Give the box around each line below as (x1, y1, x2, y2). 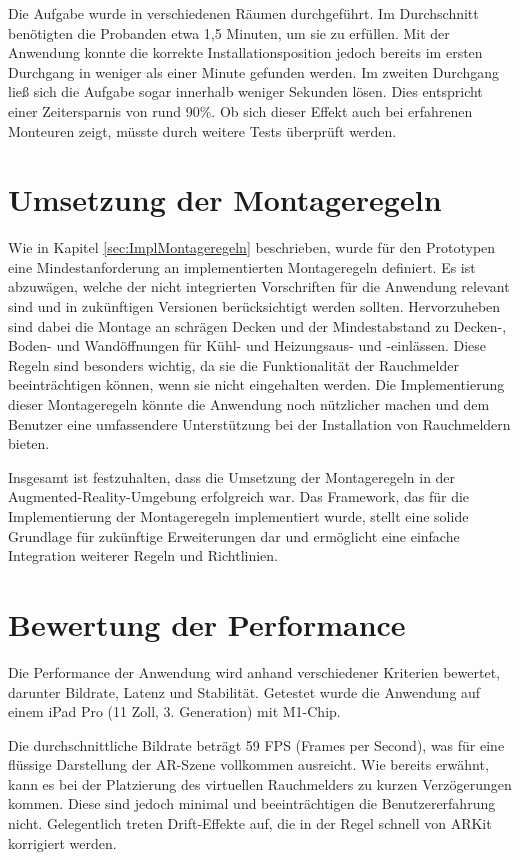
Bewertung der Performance (8, 603, 406, 644)
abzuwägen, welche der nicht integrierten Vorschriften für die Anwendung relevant (8, 276, 510, 297)
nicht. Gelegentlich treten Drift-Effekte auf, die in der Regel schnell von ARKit (8, 813, 492, 834)
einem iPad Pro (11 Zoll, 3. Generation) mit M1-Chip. (8, 701, 341, 722)
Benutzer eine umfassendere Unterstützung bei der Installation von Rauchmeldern (8, 413, 511, 434)
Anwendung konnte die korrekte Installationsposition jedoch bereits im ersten (8, 42, 483, 63)
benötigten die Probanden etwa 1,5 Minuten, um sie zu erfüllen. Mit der (8, 22, 450, 43)
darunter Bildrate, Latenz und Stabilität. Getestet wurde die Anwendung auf (8, 681, 481, 702)
